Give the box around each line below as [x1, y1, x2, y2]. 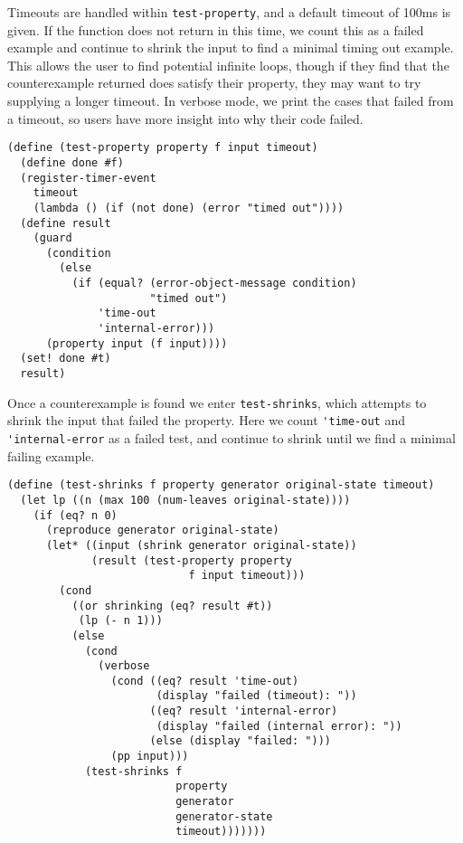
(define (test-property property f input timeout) [7, 141, 318, 155]
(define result [20, 216, 111, 230]
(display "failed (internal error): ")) [156, 719, 402, 733]
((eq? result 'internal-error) [149, 705, 338, 718]
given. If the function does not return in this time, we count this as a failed [7, 20, 424, 39]
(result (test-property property [91, 554, 292, 567]
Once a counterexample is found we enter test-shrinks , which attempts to [7, 393, 427, 412]
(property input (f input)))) [45, 336, 228, 350]
